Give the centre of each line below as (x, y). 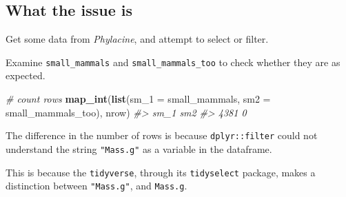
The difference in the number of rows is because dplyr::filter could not (162, 135)
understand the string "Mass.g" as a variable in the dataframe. (139, 148)
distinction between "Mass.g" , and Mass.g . (96, 186)
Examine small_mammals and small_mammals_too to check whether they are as (173, 62)
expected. (26, 75)
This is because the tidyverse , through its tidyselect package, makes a (161, 172)
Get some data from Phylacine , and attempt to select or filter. (137, 39)
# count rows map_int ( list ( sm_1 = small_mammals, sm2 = (138, 99)
